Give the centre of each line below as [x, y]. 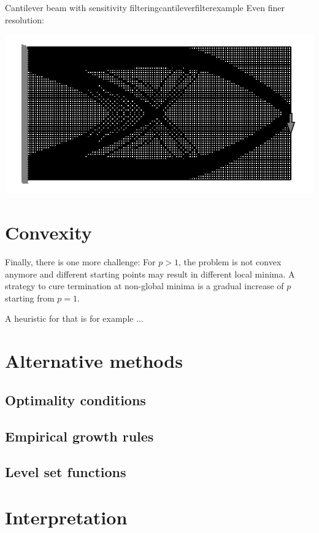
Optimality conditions [75, 399]
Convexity [48, 232]
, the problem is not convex [230, 262]
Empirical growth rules [79, 436]
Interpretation [66, 517]
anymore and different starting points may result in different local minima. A [150, 274]
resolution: [25, 19]
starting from [30, 298]
